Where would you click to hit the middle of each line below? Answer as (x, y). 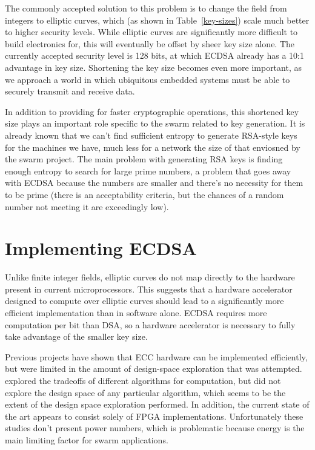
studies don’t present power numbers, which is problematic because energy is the (155, 428)
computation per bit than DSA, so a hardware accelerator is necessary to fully (150, 324)
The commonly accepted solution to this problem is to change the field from (146, 8)
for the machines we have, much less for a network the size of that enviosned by (153, 147)
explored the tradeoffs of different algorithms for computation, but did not (143, 380)
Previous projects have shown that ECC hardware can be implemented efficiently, (156, 356)
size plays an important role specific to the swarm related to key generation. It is (155, 123)
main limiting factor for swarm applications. (87, 439)
